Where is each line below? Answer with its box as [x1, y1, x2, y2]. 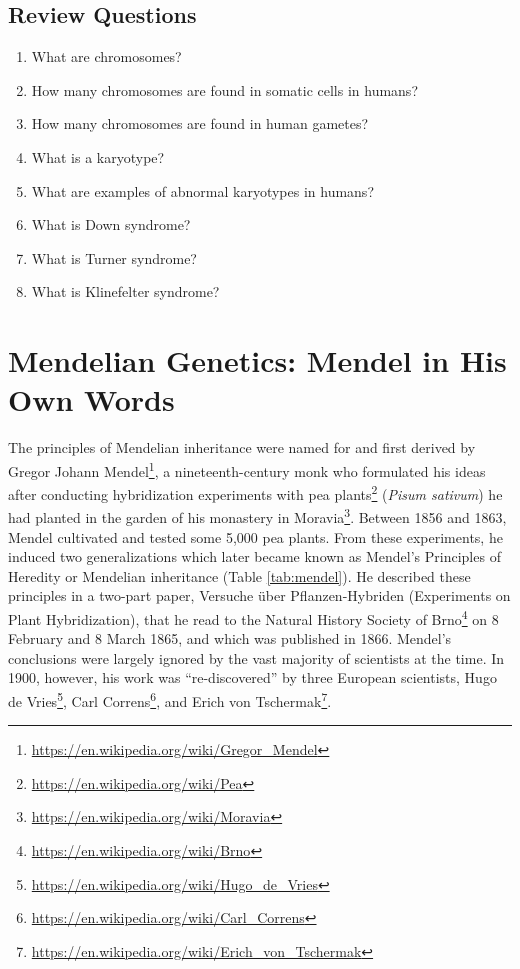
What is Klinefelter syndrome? [31, 281, 220, 302]
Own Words [8, 379, 175, 420]
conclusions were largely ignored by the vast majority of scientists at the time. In [8, 647, 505, 668]
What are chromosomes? [31, 46, 182, 67]
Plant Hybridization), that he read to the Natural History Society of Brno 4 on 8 [8, 605, 499, 629]
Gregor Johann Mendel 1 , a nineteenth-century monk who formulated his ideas [8, 457, 486, 481]
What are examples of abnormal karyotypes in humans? [31, 180, 374, 201]
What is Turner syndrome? [31, 247, 197, 268]
